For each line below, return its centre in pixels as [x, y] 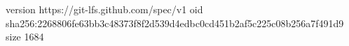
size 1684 [25, 37]
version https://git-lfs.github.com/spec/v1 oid [104, 9]
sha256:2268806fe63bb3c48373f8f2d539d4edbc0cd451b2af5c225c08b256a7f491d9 [175, 23]
